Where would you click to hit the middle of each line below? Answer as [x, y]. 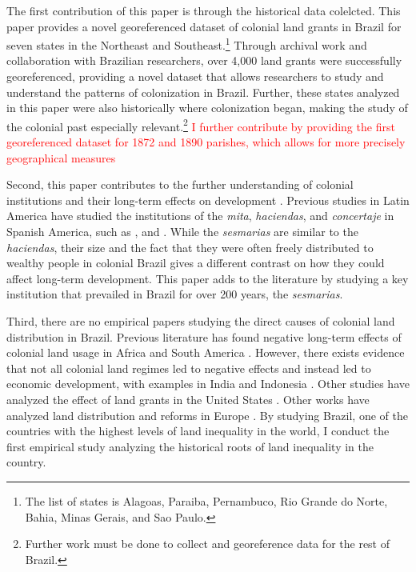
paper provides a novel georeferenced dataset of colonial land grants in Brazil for [204, 26]
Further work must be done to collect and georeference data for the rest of [208, 544]
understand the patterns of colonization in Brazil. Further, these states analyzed [203, 92]
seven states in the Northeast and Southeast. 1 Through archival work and [187, 44]
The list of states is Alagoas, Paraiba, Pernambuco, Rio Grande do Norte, [206, 500]
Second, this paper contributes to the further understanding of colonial [180, 184]
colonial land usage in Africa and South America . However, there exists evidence [206, 352]
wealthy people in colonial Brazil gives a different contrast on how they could [196, 263]
